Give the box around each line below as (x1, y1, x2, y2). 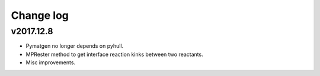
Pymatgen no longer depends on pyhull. (25, 42, 124, 49)
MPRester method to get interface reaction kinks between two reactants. (25, 51, 204, 58)
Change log (11, 9, 69, 22)
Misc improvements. (25, 59, 76, 66)
